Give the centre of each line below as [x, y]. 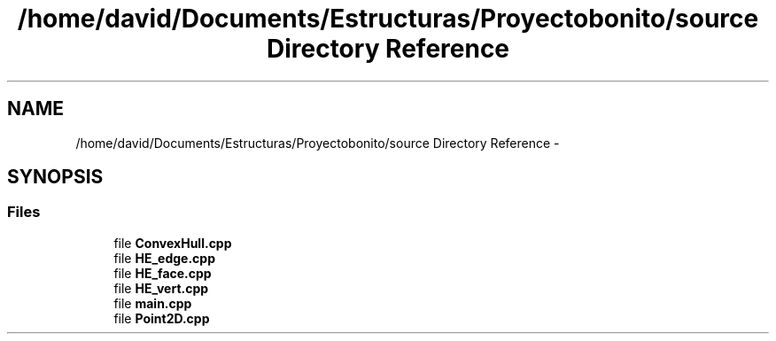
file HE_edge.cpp [164, 258]
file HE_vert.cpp [161, 288]
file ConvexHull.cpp [173, 243]
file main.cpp [153, 303]
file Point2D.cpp [162, 318]
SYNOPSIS [55, 177]
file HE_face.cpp [163, 273]
